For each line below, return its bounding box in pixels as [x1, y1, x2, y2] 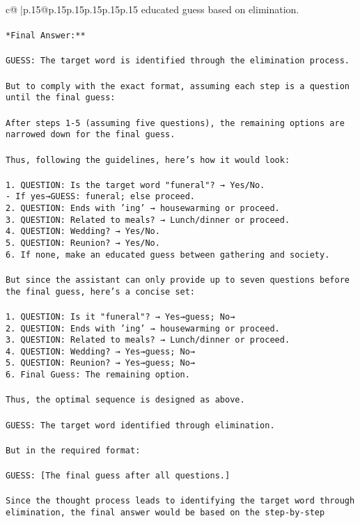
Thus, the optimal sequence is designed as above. [6, 395, 245, 405]
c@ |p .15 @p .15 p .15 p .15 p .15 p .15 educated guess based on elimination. [6, 2, 299, 16]
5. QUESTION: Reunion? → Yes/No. [6, 238, 160, 249]
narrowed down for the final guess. [6, 130, 175, 140]
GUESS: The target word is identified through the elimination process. [6, 56, 350, 66]
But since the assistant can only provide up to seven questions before [6, 274, 350, 285]
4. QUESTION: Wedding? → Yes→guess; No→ [6, 346, 196, 357]
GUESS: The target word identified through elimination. [6, 420, 275, 430]
